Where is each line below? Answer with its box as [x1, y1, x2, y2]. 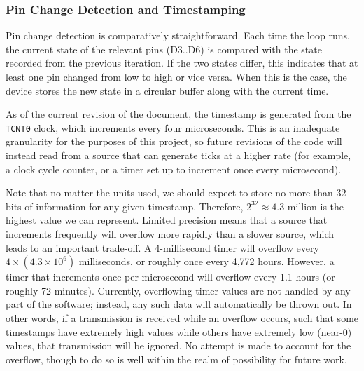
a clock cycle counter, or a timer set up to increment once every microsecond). [6, 161, 342, 176]
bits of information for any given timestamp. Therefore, [6, 198, 244, 213]
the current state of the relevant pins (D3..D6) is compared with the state [6, 41, 322, 56]
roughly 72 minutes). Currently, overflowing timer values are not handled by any [6, 283, 351, 297]
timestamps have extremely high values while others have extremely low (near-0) [6, 324, 352, 339]
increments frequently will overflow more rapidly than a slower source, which [6, 227, 335, 241]
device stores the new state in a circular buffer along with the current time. [6, 83, 329, 97]
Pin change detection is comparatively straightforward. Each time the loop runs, [6, 28, 350, 43]
